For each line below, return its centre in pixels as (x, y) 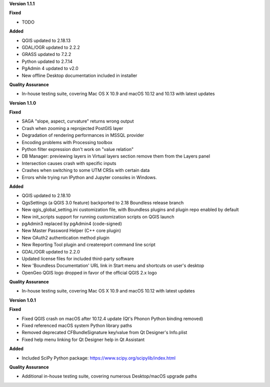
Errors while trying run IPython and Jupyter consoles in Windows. (89, 177)
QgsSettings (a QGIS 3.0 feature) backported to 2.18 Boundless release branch (103, 202)
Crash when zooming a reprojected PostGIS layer (72, 128)
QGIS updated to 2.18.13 (46, 40)
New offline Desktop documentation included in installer (79, 75)
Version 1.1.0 (23, 103)
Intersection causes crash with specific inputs (69, 163)
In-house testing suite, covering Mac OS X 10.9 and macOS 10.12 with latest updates (108, 291)
